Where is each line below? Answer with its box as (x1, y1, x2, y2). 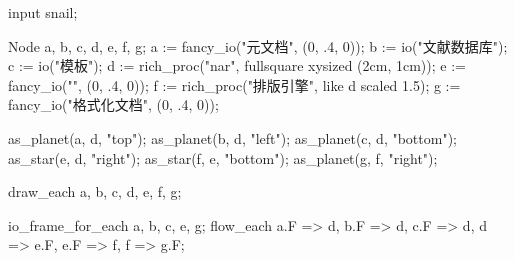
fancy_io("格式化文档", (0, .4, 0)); (8, 94, 219, 115)
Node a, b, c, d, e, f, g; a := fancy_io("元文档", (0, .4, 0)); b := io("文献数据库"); (8, 35, 508, 56)
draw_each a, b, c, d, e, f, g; (8, 181, 182, 202)
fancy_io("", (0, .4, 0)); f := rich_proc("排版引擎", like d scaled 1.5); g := (8, 74, 461, 95)
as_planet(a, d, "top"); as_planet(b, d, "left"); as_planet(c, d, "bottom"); (8, 127, 457, 148)
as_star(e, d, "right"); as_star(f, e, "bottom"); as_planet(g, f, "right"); (8, 147, 438, 168)
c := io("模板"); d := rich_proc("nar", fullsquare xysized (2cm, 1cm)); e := (8, 55, 466, 76)
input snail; (8, 2, 78, 22)
